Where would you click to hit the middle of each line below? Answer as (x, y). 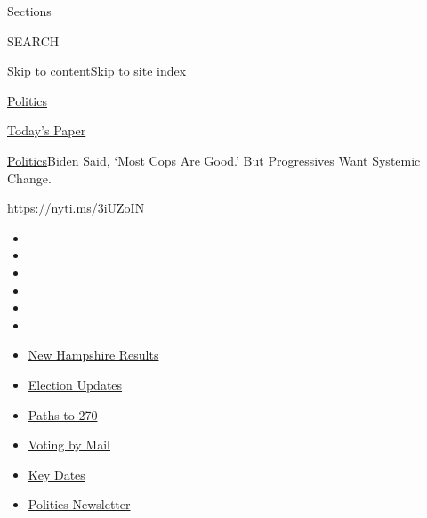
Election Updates (75, 384)
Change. (29, 178)
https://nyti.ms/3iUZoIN (76, 208)
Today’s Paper (47, 130)
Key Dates (56, 474)
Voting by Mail (69, 445)
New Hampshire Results (93, 355)
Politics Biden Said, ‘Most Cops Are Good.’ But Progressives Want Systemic (214, 160)
